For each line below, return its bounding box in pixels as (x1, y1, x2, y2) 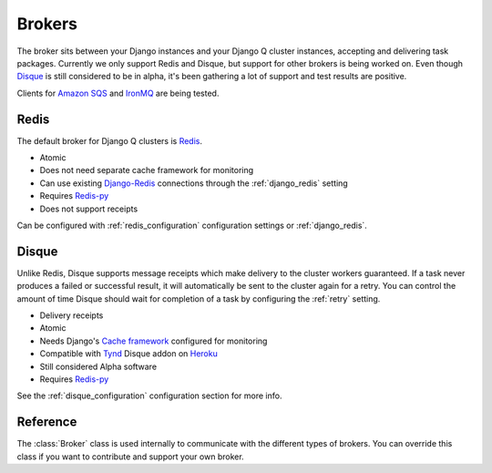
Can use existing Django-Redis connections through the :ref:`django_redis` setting (39, 178, 348, 189)
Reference (16, 415, 77, 430)
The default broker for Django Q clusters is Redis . (16, 135, 203, 146)
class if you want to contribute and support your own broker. (16, 451, 245, 462)
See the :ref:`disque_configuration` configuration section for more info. (16, 390, 282, 401)
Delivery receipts (39, 310, 104, 321)
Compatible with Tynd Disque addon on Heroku (39, 348, 218, 359)
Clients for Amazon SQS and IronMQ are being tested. (16, 87, 220, 98)
